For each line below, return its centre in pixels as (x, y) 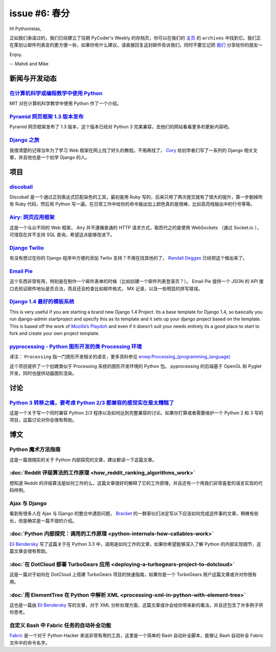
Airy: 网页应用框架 (32, 217)
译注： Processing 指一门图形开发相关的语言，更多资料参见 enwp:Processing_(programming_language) (120, 357)
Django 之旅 (24, 140)
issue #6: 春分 (40, 13)
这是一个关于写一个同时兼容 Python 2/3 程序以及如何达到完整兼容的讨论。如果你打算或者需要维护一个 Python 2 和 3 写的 (136, 413)
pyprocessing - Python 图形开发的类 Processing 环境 (76, 346)
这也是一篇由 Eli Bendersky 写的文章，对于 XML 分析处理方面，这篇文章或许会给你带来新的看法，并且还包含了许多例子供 (136, 605)
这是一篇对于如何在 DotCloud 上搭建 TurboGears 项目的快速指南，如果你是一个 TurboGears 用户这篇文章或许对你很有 (133, 574)
